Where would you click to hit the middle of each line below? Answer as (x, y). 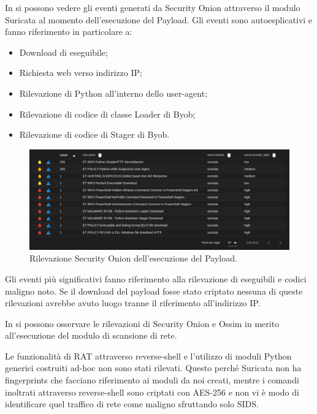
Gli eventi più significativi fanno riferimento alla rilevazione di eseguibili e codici (156, 278)
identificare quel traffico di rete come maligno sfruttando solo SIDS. (132, 404)
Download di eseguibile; (63, 52)
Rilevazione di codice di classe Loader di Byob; (107, 114)
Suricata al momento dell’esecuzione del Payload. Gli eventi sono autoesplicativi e (159, 19)
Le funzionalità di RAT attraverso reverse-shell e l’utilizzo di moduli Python (148, 356)
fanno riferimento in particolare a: (69, 32)
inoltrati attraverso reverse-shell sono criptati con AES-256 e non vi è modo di (152, 392)
